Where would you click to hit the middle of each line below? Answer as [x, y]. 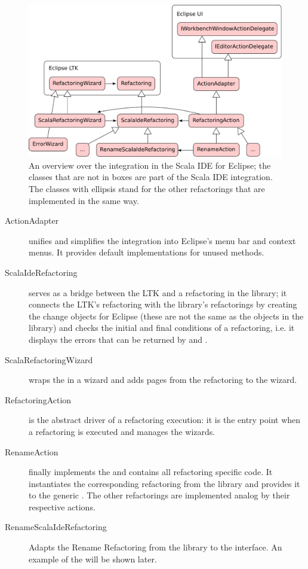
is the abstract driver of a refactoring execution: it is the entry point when [165, 420]
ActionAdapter [32, 220]
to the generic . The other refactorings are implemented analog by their [159, 495]
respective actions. [62, 506]
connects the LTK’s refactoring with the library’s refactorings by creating [163, 304]
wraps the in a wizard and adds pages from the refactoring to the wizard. [163, 380]
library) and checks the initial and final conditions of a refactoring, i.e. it [162, 328]
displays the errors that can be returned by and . [118, 339]
